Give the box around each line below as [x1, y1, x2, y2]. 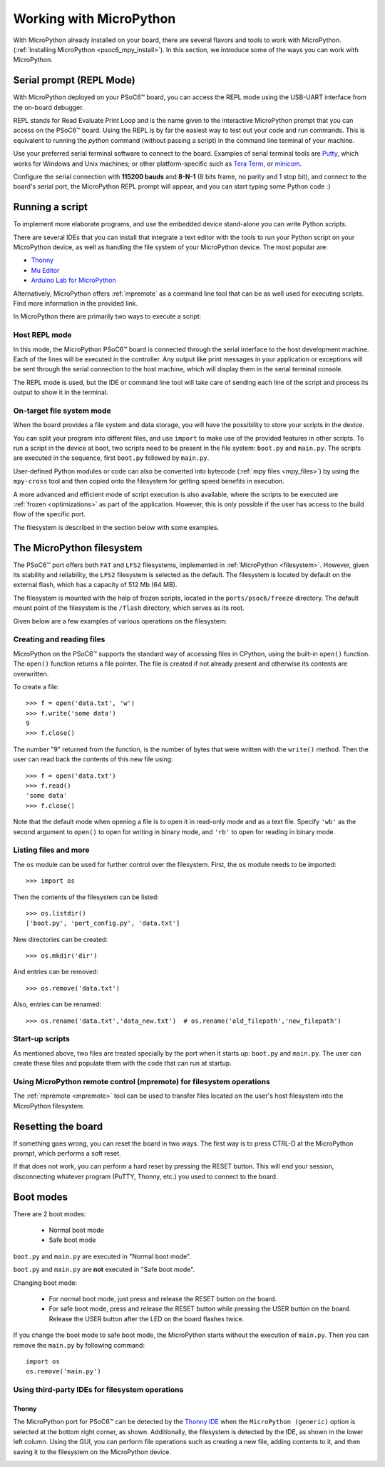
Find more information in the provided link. [13, 299, 138, 307]
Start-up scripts [13, 1034, 71, 1044]
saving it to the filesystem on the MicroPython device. [13, 1447, 171, 1456]
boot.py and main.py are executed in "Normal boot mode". [13, 1252, 192, 1261]
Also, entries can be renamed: [13, 1000, 102, 1008]
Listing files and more [13, 845, 90, 855]
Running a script [13, 201, 88, 214]
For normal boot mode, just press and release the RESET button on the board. [48, 1295, 277, 1303]
